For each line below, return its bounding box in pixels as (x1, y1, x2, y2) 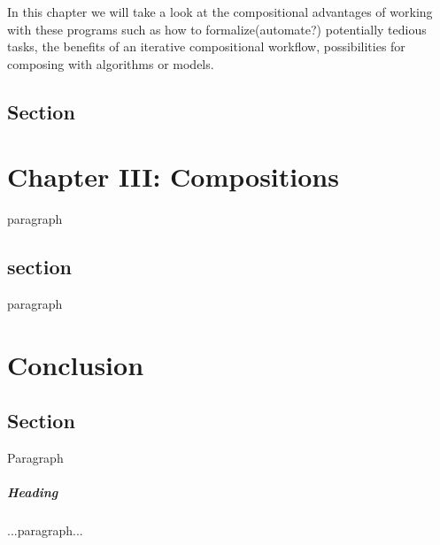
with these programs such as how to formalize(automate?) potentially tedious (7, 19, 427, 38)
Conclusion (7, 346, 144, 382)
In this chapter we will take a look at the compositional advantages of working (7, 3, 433, 20)
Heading (7, 483, 58, 502)
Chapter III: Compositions (7, 158, 339, 195)
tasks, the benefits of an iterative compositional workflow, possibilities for (7, 37, 405, 56)
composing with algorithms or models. (7, 54, 214, 73)
